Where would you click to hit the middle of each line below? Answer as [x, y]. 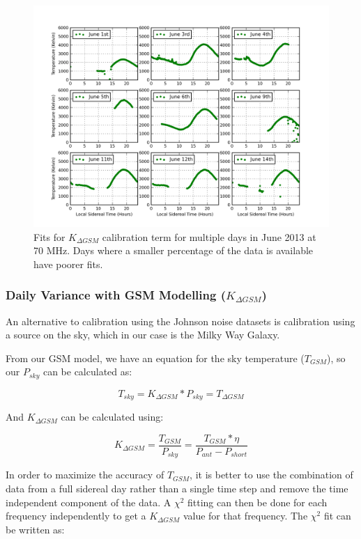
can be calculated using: [112, 417]
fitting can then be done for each [258, 502]
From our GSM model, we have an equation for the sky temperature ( [155, 358]
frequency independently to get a [76, 516]
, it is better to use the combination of [271, 475]
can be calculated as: [87, 372]
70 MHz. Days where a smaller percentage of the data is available [174, 250]
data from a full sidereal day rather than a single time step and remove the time [177, 488]
